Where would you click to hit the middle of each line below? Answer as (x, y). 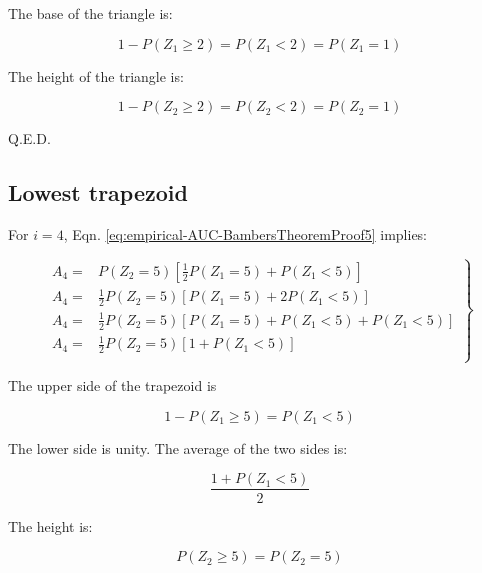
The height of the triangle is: (96, 75)
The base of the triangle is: (90, 13)
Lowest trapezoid (98, 192)
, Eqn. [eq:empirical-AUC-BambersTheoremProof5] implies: (245, 233)
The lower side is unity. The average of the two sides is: (178, 447)
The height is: (50, 525)
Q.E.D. (29, 138)
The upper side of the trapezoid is (112, 385)
